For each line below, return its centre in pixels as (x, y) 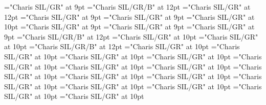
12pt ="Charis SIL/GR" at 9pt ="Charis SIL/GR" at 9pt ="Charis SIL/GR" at (129, 16)
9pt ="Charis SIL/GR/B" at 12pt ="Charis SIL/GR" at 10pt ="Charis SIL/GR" (131, 36)
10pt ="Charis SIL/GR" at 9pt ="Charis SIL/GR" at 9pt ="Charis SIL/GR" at (129, 27)
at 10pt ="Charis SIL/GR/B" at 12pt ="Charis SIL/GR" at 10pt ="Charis (122, 46)
